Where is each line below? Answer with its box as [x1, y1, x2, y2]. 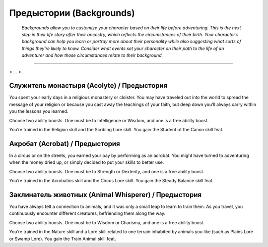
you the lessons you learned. [9, 108, 68, 114]
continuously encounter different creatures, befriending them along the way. [9, 210, 166, 216]
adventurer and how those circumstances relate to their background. [21, 52, 163, 58]
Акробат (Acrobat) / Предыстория [9, 139, 120, 148]
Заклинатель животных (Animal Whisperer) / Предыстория [9, 191, 202, 199]
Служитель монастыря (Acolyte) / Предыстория [9, 82, 168, 90]
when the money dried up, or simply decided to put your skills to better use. [9, 159, 164, 165]
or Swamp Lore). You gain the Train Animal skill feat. [9, 236, 116, 242]
